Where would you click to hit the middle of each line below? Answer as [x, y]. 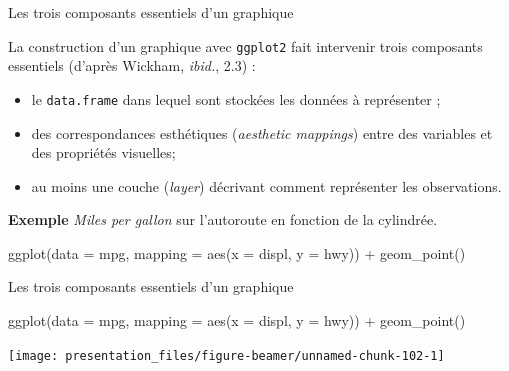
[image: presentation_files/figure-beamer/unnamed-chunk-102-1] [226, 355]
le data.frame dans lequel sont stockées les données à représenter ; [236, 98]
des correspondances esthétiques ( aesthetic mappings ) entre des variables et [262, 132]
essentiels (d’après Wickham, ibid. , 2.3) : [132, 65]
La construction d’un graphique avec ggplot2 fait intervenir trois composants [245, 45]
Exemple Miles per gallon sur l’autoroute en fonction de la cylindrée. [223, 219]
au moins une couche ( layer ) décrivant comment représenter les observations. [266, 185]
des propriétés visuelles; [103, 152]
